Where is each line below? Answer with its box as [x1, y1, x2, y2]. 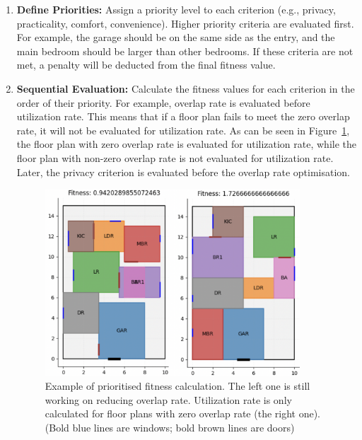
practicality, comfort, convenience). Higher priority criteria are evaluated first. [16, 16, 354, 30]
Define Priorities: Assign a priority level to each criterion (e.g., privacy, [16, 2, 336, 16]
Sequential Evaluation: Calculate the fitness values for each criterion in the [16, 81, 355, 95]
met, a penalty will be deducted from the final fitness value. [16, 57, 276, 72]
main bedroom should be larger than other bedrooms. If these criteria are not [16, 43, 354, 58]
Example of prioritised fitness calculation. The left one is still [45, 378, 310, 393]
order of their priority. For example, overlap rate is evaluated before [16, 95, 310, 110]
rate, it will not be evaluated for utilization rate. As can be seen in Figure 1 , [16, 122, 350, 137]
